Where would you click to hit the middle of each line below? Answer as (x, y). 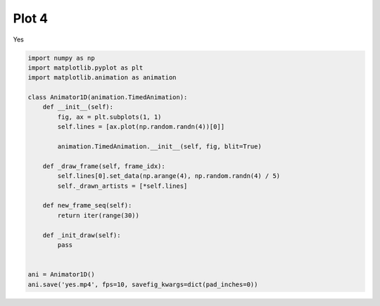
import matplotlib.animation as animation (102, 78)
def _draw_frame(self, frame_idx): (104, 166)
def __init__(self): (78, 107)
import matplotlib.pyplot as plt (85, 68)
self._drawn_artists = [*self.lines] (122, 186)
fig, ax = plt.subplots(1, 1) (109, 117)
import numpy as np (61, 58)
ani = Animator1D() (61, 275)
